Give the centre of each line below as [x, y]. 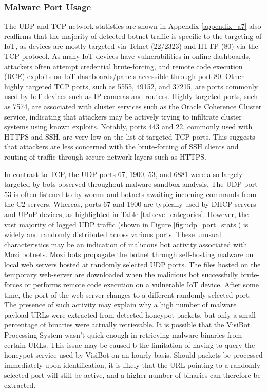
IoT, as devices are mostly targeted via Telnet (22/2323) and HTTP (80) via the [131, 46]
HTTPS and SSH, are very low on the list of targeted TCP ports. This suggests [130, 136]
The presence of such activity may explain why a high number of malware [120, 305]
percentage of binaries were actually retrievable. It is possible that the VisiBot [127, 325]
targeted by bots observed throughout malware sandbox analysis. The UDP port [131, 184]
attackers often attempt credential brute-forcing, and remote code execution [123, 66]
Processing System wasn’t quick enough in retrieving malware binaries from [123, 335]
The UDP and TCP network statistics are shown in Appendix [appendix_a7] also [133, 26]
